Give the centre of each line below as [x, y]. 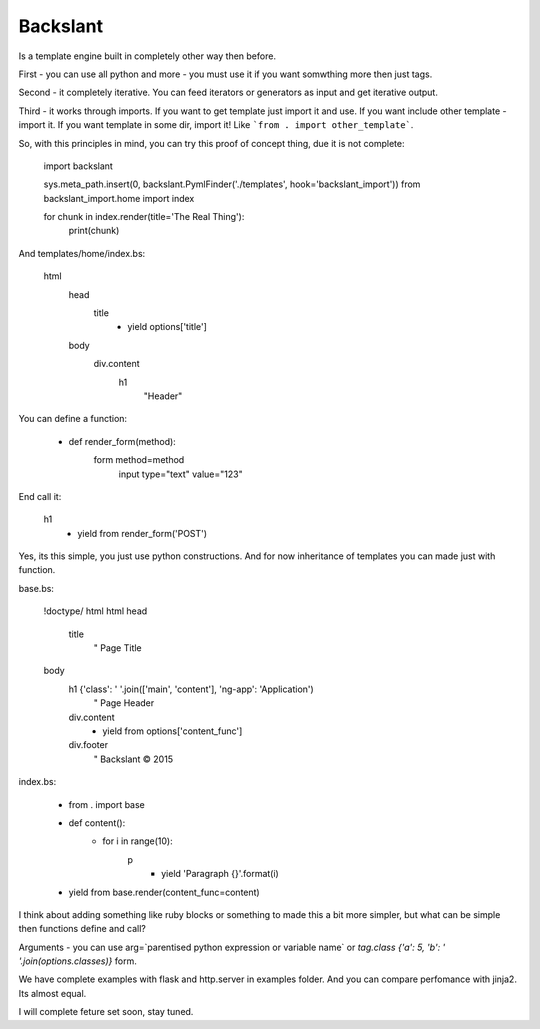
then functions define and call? [82, 929]
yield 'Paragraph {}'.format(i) [220, 874]
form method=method [139, 460]
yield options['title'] [167, 327]
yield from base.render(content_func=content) [164, 892]
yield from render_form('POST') [142, 533]
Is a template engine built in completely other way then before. [147, 56]
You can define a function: [73, 419]
